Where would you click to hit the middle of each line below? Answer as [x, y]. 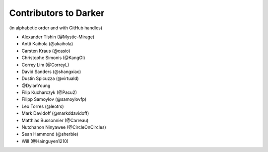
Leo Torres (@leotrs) [43, 106]
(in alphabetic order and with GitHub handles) [56, 28]
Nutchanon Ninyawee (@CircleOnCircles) [64, 127]
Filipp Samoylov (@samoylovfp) [54, 99]
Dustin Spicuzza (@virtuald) [50, 78]
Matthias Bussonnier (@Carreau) [55, 120]
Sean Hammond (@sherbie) [50, 134]
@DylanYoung [36, 85]
